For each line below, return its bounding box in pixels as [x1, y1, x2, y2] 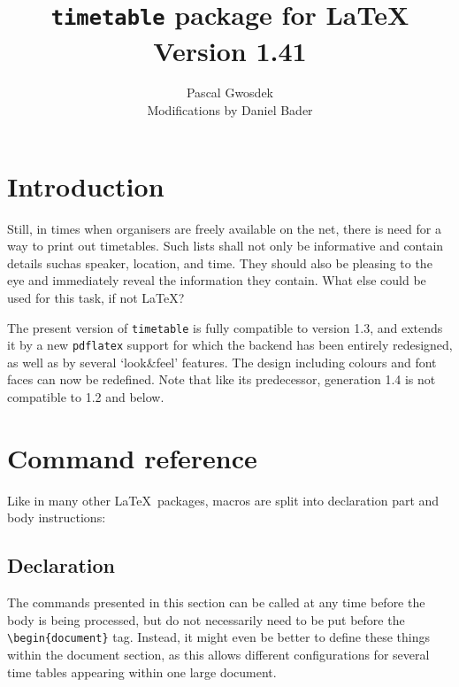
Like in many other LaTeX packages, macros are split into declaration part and [7, 490, 440, 509]
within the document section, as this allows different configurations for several [7, 645, 430, 663]
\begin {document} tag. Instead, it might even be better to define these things [7, 628, 431, 646]
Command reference [7, 439, 257, 475]
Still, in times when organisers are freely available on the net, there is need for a [7, 219, 441, 237]
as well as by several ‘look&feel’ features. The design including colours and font [7, 352, 437, 371]
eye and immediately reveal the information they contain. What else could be [7, 271, 426, 289]
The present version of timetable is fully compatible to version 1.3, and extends [7, 318, 443, 336]
